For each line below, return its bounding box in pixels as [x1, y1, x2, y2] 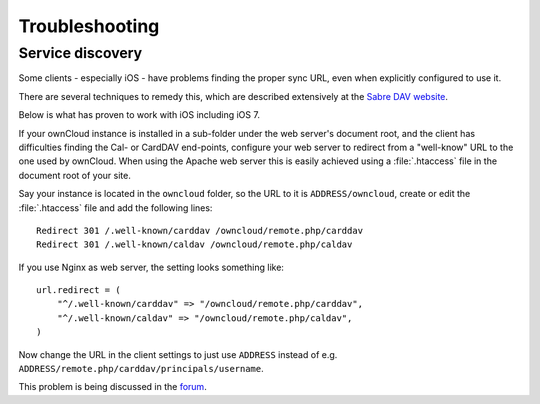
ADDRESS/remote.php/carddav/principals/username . [18, 363, 264, 375]
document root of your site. [18, 169, 132, 181]
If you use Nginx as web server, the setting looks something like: [18, 261, 285, 273]
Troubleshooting [18, 15, 160, 37]
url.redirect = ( [36, 285, 121, 296]
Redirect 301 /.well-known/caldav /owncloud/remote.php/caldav [36, 239, 353, 250]
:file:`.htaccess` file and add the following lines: [18, 201, 213, 214]
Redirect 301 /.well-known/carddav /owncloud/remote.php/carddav [36, 225, 364, 236]
